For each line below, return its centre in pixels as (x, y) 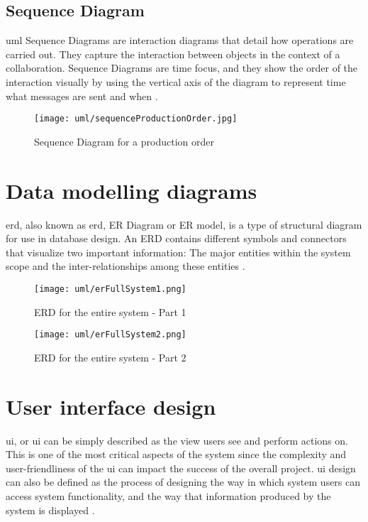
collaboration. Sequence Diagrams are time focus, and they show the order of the (182, 68)
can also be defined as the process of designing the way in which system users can (183, 482)
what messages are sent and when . (82, 96)
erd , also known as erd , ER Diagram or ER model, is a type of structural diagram (184, 224)
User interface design (111, 406)
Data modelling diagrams (132, 190)
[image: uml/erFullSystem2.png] (110, 335)
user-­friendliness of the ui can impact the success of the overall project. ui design (181, 468)
